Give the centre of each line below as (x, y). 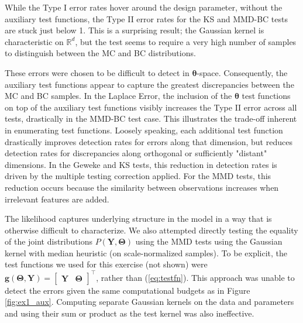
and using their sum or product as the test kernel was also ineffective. (130, 313)
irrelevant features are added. (57, 199)
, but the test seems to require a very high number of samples (186, 41)
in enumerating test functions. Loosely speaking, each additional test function (144, 130)
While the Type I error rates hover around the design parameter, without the (144, 7)
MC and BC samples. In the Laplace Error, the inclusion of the (118, 96)
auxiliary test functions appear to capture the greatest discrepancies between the (149, 84)
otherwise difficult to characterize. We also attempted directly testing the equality (151, 230)
